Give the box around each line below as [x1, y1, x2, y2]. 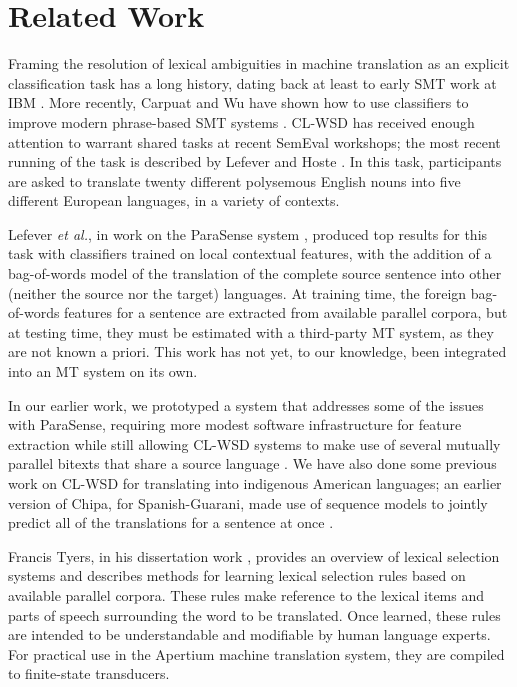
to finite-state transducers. [8, 663, 170, 684]
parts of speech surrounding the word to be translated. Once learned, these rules [8, 604, 501, 625]
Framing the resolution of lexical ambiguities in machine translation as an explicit [8, 53, 510, 74]
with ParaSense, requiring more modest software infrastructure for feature [8, 414, 462, 435]
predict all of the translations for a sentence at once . [8, 512, 334, 533]
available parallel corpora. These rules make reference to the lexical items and [8, 584, 485, 605]
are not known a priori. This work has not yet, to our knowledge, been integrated [8, 341, 507, 362]
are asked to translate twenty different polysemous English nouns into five [8, 170, 461, 191]
